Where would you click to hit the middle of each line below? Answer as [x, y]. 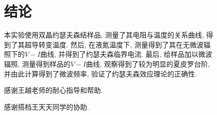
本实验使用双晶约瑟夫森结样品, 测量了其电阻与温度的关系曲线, [104, 35]
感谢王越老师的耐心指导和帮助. [53, 90]
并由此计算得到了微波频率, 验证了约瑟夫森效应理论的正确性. [101, 73]
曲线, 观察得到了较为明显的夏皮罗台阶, [148, 63]
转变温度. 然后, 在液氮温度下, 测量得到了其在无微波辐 [124, 44]
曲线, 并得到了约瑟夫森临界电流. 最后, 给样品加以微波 [126, 54]
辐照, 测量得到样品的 [37, 63]
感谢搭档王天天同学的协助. [46, 106]
